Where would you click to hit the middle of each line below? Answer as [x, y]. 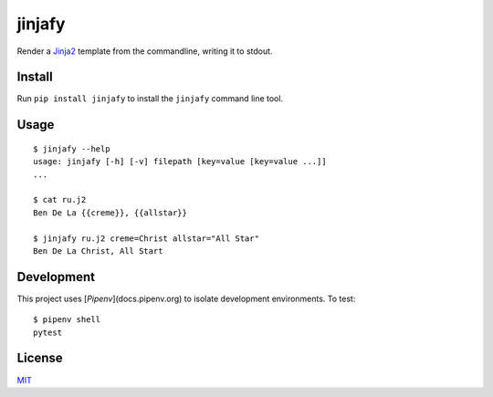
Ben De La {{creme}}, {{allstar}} [110, 213]
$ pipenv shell [67, 320]
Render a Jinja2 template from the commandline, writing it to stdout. [145, 51]
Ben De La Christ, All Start [98, 251]
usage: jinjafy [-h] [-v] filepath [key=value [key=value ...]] [180, 162]
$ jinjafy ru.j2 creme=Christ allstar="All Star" [147, 238]
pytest [48, 332]
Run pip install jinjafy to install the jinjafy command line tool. [150, 99]
